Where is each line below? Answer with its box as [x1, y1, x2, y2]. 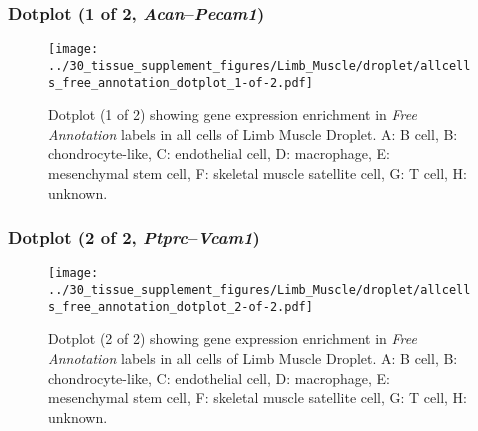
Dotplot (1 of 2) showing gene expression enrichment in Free [48, 104, 417, 125]
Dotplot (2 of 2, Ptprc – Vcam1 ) [8, 225, 260, 250]
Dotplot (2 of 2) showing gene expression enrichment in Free [48, 328, 417, 349]
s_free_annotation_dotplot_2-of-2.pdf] [48, 299, 313, 314]
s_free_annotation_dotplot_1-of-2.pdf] [48, 75, 313, 90]
